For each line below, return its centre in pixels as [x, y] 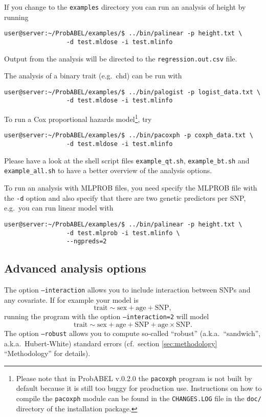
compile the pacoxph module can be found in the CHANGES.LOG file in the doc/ [139, 398]
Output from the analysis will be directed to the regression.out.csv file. [121, 58]
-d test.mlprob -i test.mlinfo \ [123, 233]
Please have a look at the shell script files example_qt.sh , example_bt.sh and [127, 160]
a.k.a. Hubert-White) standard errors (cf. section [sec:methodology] [111, 343]
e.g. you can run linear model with [59, 208]
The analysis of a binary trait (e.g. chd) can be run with [93, 76]
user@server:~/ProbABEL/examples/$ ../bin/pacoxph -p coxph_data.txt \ [129, 135]
